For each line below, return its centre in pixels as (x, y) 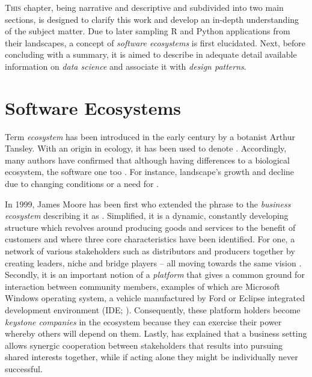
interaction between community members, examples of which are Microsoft (142, 286)
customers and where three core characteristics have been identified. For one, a (150, 239)
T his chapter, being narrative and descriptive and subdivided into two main (144, 7)
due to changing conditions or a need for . (82, 184)
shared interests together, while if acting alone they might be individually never (151, 357)
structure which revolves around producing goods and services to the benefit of (150, 227)
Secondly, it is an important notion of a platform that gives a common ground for (155, 274)
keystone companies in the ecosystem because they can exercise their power (143, 321)
